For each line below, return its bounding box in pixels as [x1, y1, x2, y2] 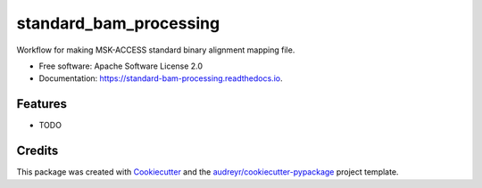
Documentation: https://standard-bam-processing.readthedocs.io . [38, 73, 283, 84]
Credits [16, 143, 59, 159]
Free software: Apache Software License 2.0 [38, 61, 204, 71]
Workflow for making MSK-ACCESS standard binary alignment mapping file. [16, 45, 295, 55]
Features [16, 96, 67, 111]
